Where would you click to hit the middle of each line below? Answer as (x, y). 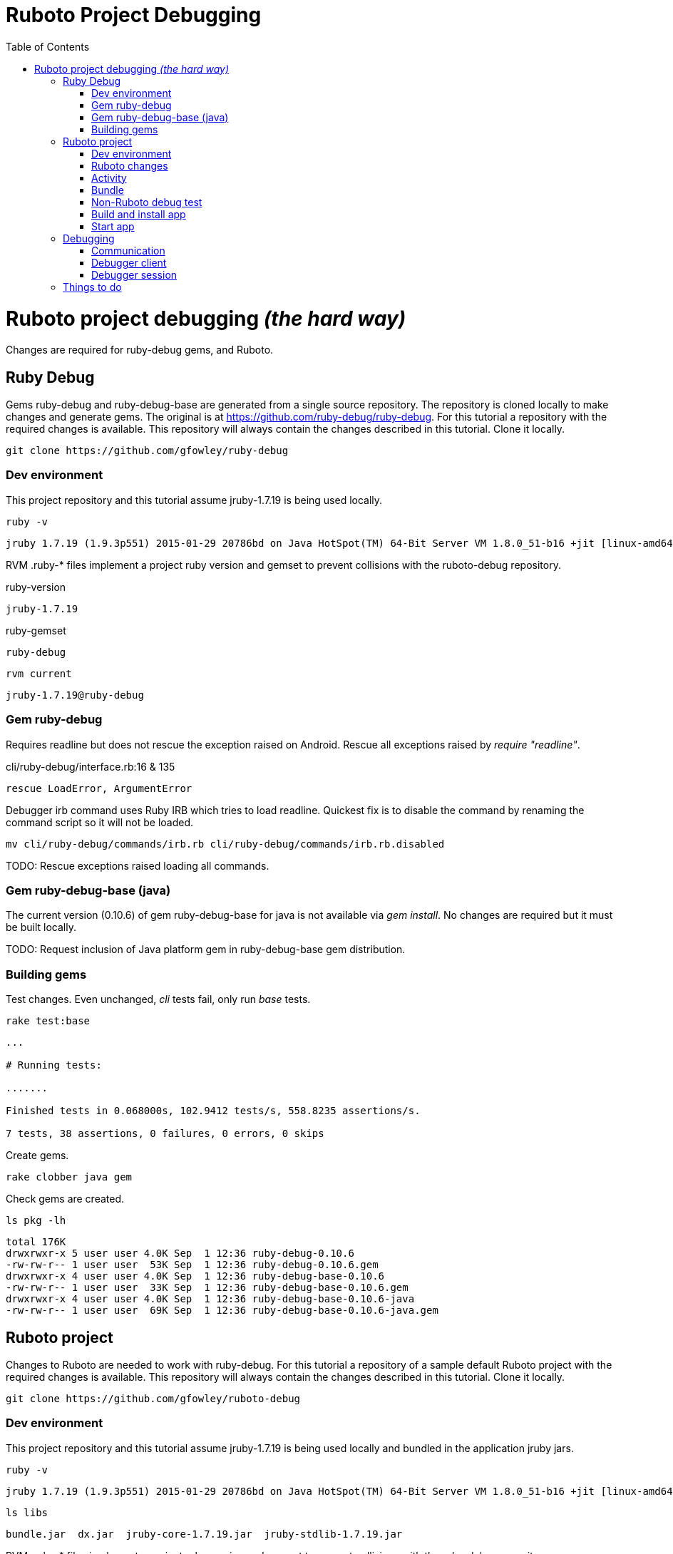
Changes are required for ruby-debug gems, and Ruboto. (140, 350)
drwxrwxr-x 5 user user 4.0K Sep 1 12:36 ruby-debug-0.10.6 (180, 1254)
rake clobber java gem (69, 1177)
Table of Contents (48, 46)
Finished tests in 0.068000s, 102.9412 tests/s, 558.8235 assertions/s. (213, 1111)
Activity (109, 177)
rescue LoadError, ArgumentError (99, 788)
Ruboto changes (130, 165)
